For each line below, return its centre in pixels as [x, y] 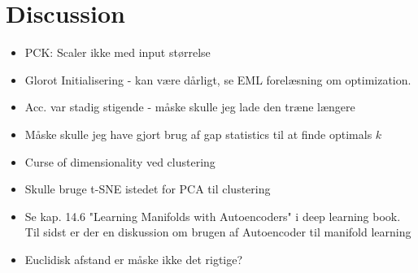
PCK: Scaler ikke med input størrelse [118, 52]
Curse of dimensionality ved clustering [120, 161]
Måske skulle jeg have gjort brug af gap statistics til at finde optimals [198, 134]
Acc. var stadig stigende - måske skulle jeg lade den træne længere [190, 107]
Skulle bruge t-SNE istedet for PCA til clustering [148, 189]
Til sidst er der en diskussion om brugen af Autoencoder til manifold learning [218, 232]
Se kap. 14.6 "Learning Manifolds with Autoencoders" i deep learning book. [213, 216]
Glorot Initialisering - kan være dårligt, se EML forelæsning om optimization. [218, 79]
